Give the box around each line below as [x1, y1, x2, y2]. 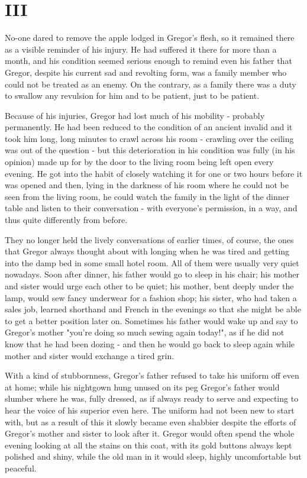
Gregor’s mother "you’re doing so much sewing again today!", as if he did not [5, 326, 285, 338]
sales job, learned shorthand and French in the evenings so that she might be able [5, 303, 301, 315]
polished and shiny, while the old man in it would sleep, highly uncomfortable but [5, 450, 302, 463]
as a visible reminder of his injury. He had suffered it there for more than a [5, 43, 277, 55]
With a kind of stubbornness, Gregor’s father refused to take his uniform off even [5, 369, 299, 382]
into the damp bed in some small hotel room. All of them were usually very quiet [5, 256, 299, 269]
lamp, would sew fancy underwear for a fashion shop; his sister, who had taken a [5, 291, 297, 303]
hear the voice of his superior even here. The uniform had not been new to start [5, 403, 295, 416]
